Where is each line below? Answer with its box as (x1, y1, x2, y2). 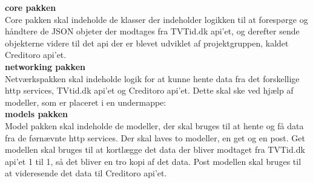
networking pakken (5, 60, 85, 72)
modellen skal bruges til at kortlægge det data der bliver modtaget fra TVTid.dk (5, 143, 305, 156)
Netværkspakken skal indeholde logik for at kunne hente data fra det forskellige (5, 72, 300, 85)
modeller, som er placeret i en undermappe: (5, 95, 166, 108)
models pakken (5, 108, 68, 120)
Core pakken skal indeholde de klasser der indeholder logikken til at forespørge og (5, 13, 308, 25)
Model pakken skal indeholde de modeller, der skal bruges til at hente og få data (5, 119, 304, 132)
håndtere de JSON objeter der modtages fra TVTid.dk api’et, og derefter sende (5, 25, 300, 37)
